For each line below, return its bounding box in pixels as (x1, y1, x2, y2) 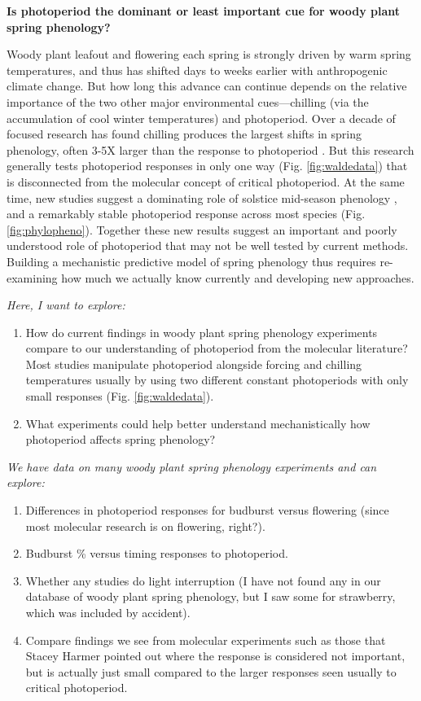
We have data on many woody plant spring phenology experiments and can (7, 458, 377, 475)
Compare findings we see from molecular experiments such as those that (25, 631, 386, 648)
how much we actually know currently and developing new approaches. (61, 269, 414, 286)
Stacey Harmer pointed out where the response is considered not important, (25, 647, 406, 664)
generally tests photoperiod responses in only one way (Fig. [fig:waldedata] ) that (7, 157, 408, 174)
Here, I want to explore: (7, 296, 125, 313)
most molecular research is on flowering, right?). (25, 517, 265, 534)
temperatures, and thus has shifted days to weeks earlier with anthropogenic (7, 61, 388, 78)
